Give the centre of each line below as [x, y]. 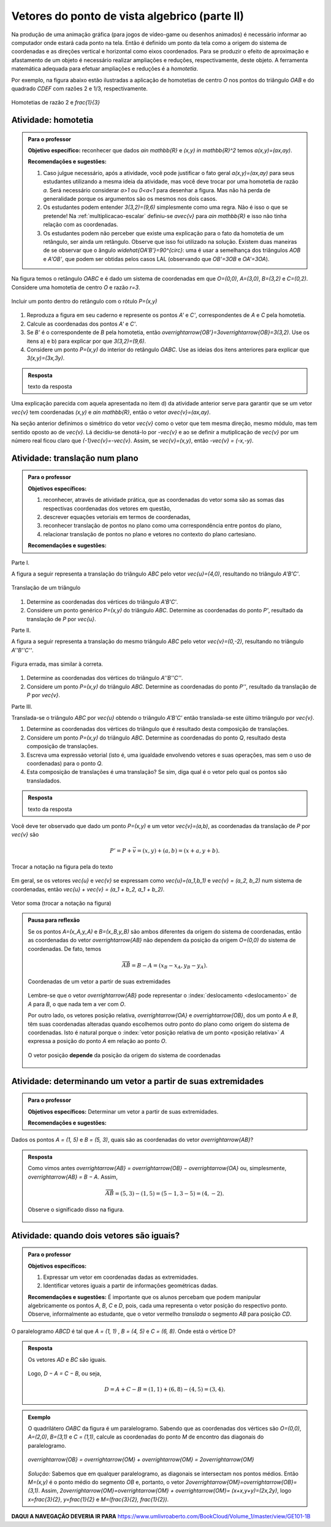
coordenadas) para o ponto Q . [65, 763]
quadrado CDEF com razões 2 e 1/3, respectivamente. [80, 88]
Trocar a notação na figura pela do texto [62, 867]
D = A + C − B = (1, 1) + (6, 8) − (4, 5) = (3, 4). [165, 1389]
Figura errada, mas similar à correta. [57, 664]
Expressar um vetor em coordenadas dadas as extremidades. [121, 1277]
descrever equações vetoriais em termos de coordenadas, [117, 517]
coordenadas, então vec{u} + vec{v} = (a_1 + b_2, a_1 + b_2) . [88, 889]
